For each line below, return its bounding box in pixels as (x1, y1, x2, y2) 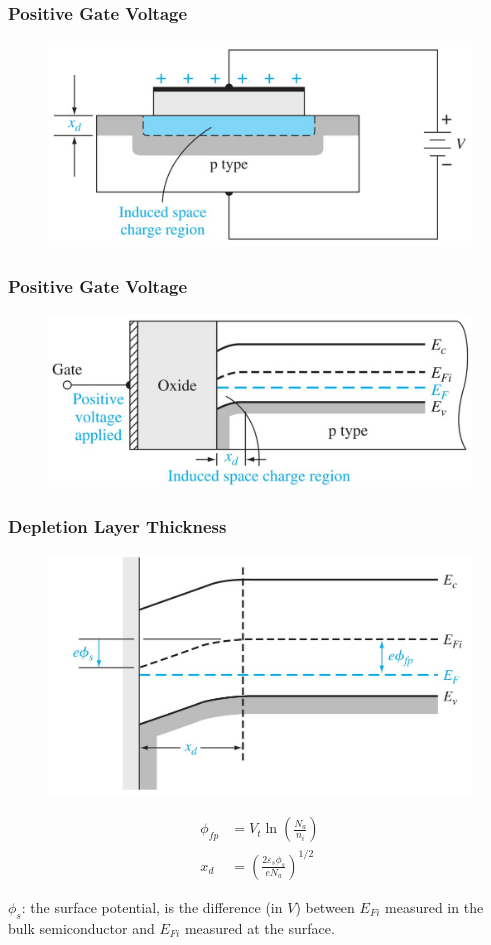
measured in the (385, 896, 484, 917)
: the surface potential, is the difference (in (21, 896, 283, 917)
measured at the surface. (184, 917, 335, 938)
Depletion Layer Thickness (8, 513, 227, 538)
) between (295, 896, 355, 917)
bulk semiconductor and (8, 917, 155, 938)
